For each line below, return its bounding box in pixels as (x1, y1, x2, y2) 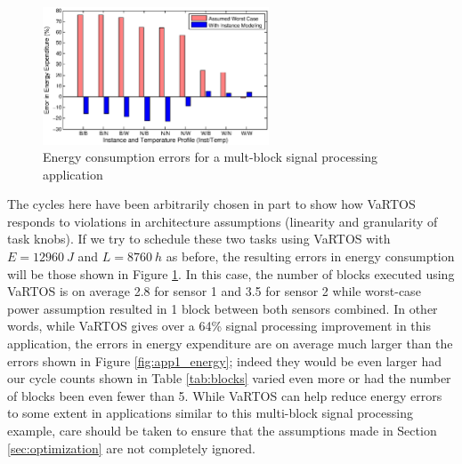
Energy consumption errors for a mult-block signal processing (43, 148, 378, 166)
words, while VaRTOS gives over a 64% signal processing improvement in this (7, 316, 431, 335)
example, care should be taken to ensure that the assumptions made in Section (7, 421, 437, 440)
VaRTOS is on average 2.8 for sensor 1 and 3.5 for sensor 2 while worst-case (7, 282, 421, 300)
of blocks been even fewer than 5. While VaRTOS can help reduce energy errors (7, 386, 442, 404)
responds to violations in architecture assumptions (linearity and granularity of (7, 212, 438, 230)
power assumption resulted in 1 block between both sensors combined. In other (7, 299, 438, 317)
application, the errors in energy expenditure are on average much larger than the (7, 334, 453, 353)
